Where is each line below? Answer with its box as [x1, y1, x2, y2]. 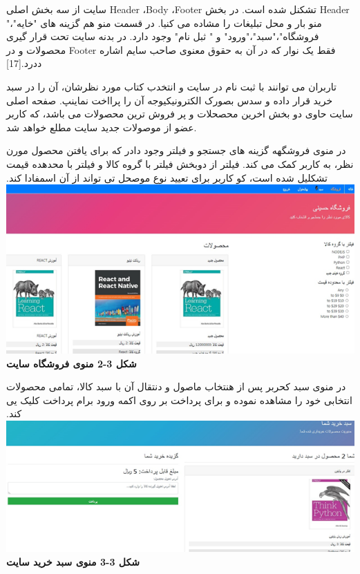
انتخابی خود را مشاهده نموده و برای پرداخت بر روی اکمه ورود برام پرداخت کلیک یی [6, 392, 352, 407]
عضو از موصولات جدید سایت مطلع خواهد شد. [6, 119, 197, 134]
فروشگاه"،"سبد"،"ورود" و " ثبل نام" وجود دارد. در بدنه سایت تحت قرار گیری [6, 29, 319, 44]
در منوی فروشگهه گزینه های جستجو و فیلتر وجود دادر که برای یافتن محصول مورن [6, 143, 346, 157]
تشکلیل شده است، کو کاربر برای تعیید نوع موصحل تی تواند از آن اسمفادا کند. [6, 170, 328, 184]
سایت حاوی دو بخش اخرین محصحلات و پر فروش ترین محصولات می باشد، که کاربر [6, 106, 353, 121]
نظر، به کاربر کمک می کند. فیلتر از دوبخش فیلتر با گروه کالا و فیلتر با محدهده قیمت [6, 156, 354, 171]
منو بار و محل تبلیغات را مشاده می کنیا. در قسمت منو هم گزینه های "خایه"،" [6, 15, 322, 30]
